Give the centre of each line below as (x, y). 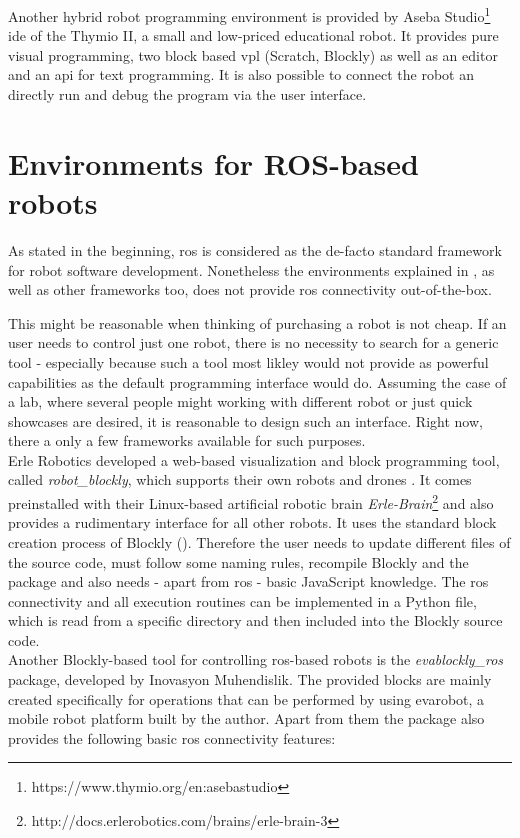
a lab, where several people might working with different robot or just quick (240, 401)
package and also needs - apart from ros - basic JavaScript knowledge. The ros (248, 581)
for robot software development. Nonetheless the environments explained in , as (251, 269)
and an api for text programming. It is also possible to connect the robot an (241, 74)
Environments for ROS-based (213, 162)
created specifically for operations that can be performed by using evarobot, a (246, 698)
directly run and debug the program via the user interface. (187, 94)
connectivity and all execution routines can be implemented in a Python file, (242, 600)
